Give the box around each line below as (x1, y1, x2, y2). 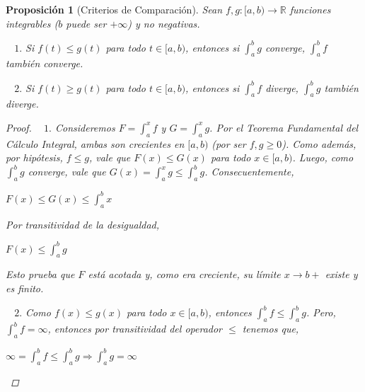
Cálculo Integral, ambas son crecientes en (6, 136, 185, 151)
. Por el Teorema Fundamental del (209, 120, 359, 134)
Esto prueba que (6, 267, 75, 282)
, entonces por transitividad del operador (47, 321, 223, 336)
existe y (325, 267, 358, 282)
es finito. (6, 281, 44, 296)
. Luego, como (292, 150, 354, 165)
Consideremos (54, 120, 115, 134)
